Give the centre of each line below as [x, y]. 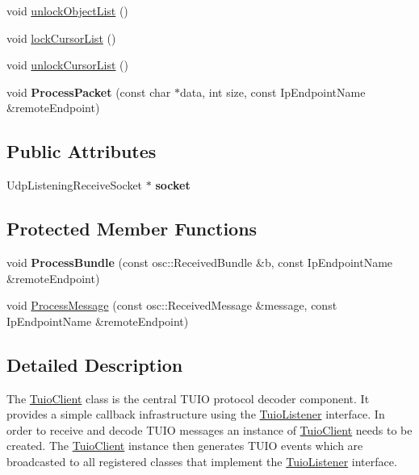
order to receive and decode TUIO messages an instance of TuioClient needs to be [209, 429]
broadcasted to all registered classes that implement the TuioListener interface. [202, 461]
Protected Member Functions [132, 229]
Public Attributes [82, 151]
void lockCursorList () [61, 37]
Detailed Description [95, 364]
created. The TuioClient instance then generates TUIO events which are [185, 446]
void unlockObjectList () [67, 10]
